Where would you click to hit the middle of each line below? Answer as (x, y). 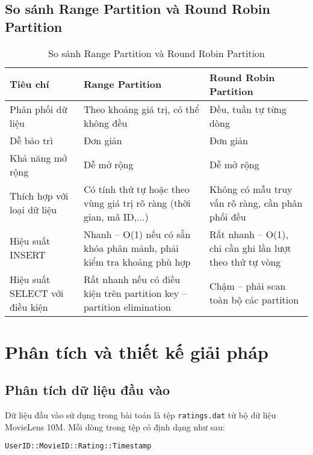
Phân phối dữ (39, 109)
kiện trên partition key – (135, 293)
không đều (105, 123)
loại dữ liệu (33, 210)
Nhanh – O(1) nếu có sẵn (137, 234)
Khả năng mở (39, 157)
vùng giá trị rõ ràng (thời (137, 203)
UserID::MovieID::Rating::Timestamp (78, 446)
